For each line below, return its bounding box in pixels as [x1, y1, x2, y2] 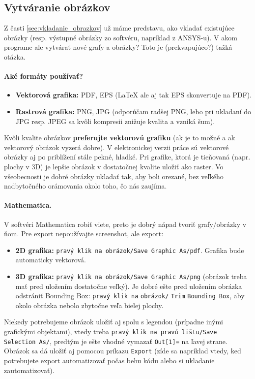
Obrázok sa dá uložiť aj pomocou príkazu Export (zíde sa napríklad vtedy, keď [4, 346, 241, 356]
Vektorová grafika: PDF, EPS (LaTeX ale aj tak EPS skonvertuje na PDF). [15, 90, 252, 100]
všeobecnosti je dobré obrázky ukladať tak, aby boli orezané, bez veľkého [4, 171, 224, 181]
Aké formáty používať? [4, 71, 83, 81]
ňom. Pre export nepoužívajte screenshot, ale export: [4, 228, 164, 239]
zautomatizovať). [4, 365, 55, 375]
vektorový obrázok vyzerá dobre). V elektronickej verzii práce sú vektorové [4, 142, 229, 152]
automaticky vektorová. [15, 254, 86, 265]
